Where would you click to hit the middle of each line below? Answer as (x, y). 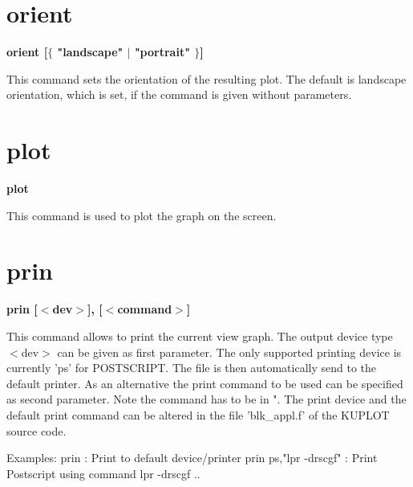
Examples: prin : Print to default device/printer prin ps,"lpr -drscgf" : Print (192, 458)
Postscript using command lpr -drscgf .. (103, 473)
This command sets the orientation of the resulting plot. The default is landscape (206, 78)
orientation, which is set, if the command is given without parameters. (179, 94)
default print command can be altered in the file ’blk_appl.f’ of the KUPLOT (198, 414)
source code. (36, 430)
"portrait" (162, 52)
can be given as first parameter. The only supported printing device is (229, 352)
